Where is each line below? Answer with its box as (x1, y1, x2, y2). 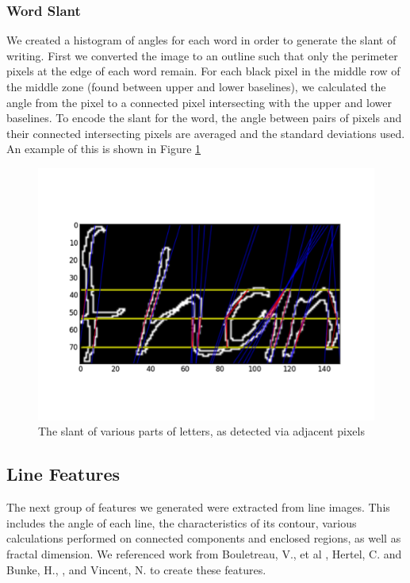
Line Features (6, 462, 121, 486)
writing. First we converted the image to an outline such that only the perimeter (6, 47, 398, 63)
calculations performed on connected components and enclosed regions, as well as (6, 530, 401, 547)
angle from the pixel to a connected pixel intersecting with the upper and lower (6, 94, 392, 110)
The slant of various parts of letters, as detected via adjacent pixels (38, 423, 365, 439)
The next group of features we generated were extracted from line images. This (6, 499, 390, 516)
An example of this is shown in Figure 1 (6, 140, 201, 157)
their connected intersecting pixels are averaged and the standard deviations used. (6, 125, 405, 141)
